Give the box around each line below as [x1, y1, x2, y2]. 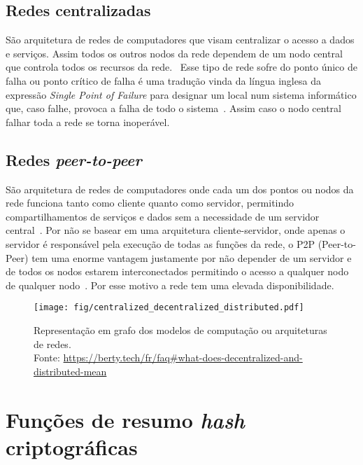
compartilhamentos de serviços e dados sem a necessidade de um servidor [6, 209, 320, 223]
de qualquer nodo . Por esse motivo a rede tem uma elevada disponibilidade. [6, 277, 334, 292]
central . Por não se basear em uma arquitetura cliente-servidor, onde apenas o [6, 223, 346, 237]
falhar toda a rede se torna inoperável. [6, 114, 170, 129]
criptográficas [6, 432, 138, 461]
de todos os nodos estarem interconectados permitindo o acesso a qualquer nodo [6, 264, 349, 279]
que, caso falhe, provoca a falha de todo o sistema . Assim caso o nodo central [6, 101, 341, 116]
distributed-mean [34, 363, 107, 378]
